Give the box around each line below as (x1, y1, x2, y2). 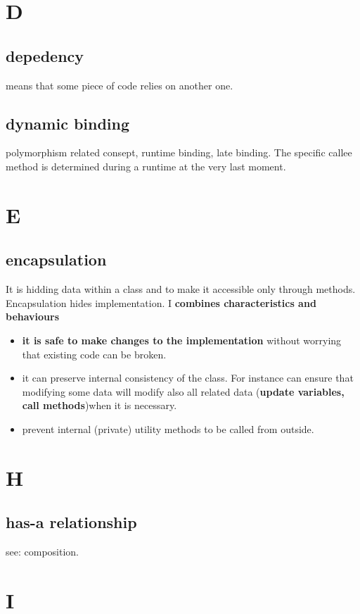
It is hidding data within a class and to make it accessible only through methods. (6, 282, 356, 296)
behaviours (6, 309, 60, 324)
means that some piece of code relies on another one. (6, 77, 233, 92)
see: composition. (6, 544, 79, 559)
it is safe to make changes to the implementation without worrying (22, 332, 342, 347)
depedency (6, 44, 84, 66)
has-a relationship (6, 511, 137, 533)
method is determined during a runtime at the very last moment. (6, 158, 286, 173)
